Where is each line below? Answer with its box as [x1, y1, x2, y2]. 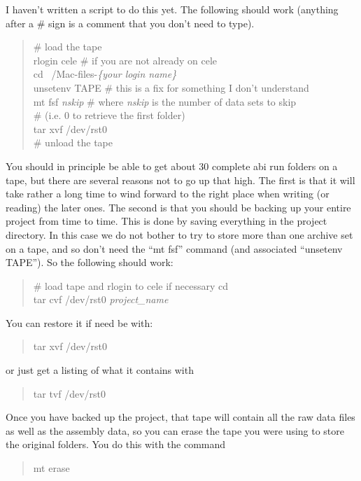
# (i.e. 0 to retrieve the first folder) [33, 108, 185, 123]
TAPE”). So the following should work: [6, 255, 174, 270]
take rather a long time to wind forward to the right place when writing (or [6, 186, 330, 201]
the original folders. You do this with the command [6, 437, 226, 452]
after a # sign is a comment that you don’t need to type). [6, 15, 255, 30]
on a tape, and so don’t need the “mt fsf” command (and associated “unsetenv [6, 241, 343, 256]
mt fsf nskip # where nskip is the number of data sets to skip [33, 94, 297, 109]
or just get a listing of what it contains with [6, 363, 194, 377]
